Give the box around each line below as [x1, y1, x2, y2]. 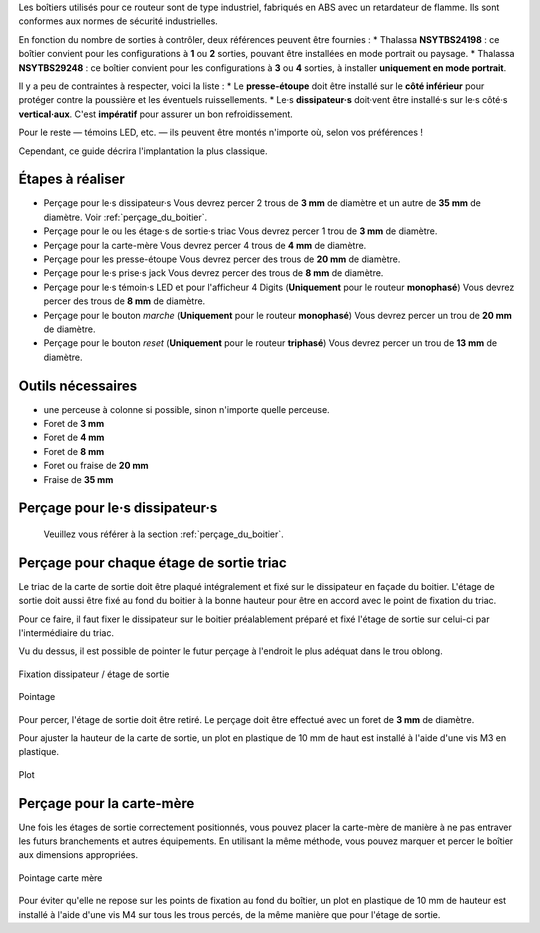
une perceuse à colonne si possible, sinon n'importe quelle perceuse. [43, 403, 330, 415]
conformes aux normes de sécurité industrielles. [18, 15, 219, 27]
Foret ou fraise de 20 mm [43, 460, 149, 472]
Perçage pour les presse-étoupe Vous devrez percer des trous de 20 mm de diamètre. [43, 253, 401, 265]
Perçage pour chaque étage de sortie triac [18, 554, 287, 571]
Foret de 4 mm [43, 431, 105, 444]
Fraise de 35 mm [43, 473, 114, 485]
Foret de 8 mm [43, 445, 105, 457]
